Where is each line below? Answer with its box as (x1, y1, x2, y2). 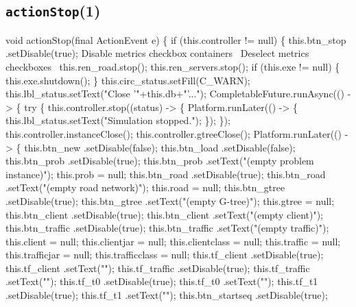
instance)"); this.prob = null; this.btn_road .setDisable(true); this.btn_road (5, 167, 326, 181)
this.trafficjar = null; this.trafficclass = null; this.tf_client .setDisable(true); (5, 247, 324, 262)
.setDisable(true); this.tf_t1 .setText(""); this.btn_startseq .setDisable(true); (5, 288, 328, 302)
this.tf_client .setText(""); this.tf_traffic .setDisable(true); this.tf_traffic (5, 260, 310, 275)
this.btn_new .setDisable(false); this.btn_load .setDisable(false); (24, 140, 296, 154)
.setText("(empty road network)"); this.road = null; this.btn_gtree (5, 180, 285, 195)
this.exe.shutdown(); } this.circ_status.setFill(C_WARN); (5, 73, 250, 87)
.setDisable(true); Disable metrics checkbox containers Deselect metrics (5, 46, 309, 60)
